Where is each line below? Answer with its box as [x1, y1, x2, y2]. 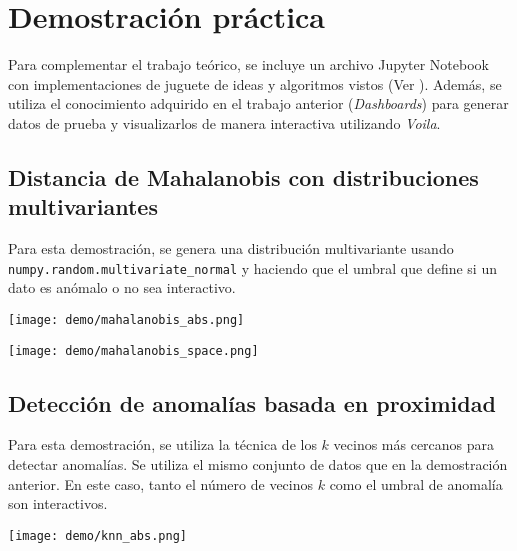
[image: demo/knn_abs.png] [8, 528, 187, 543]
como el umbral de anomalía [329, 473, 503, 494]
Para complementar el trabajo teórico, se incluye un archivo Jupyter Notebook [8, 54, 489, 75]
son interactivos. [8, 493, 108, 514]
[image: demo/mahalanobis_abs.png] [8, 312, 245, 327]
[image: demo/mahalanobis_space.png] [8, 343, 259, 358]
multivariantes [8, 191, 158, 222]
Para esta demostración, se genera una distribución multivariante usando [8, 238, 454, 259]
